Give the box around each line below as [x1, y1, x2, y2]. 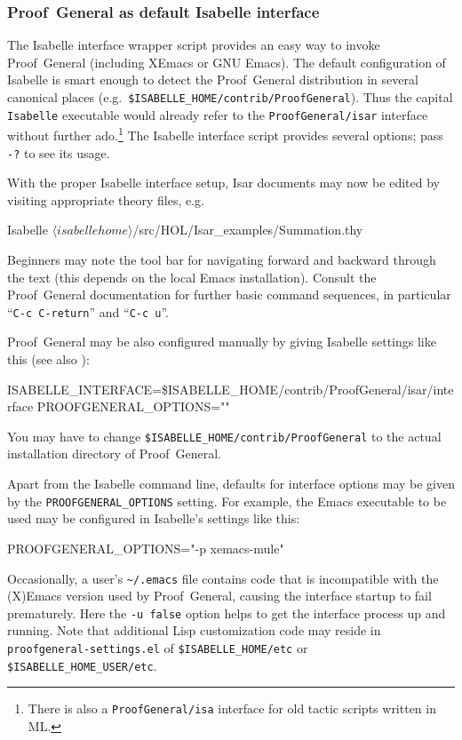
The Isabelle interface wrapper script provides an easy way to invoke [7, 36, 380, 54]
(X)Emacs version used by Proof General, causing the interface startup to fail [7, 586, 432, 605]
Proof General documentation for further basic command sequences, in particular [7, 285, 451, 304]
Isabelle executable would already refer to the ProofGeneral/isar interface [7, 105, 428, 123]
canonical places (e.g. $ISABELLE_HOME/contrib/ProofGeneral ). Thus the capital [7, 88, 453, 106]
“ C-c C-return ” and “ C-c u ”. [7, 302, 169, 321]
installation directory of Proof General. [7, 444, 221, 463]
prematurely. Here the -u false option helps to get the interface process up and [7, 603, 446, 622]
